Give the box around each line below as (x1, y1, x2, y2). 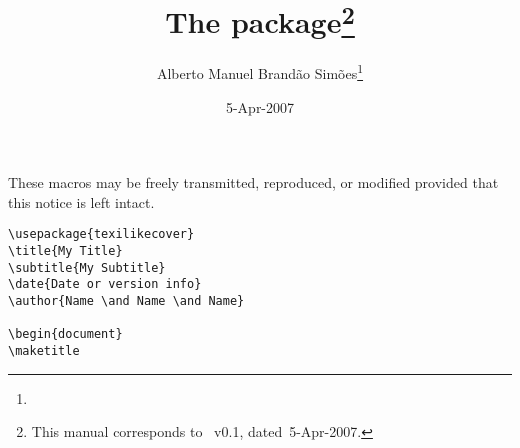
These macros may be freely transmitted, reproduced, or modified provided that (8, 172, 499, 193)
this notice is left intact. (8, 191, 155, 212)
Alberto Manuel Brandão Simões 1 (156, 60, 364, 84)
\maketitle (8, 344, 80, 359)
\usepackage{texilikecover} (8, 227, 195, 242)
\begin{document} (8, 327, 123, 342)
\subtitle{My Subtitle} (8, 260, 166, 275)
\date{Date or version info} (8, 277, 202, 292)
